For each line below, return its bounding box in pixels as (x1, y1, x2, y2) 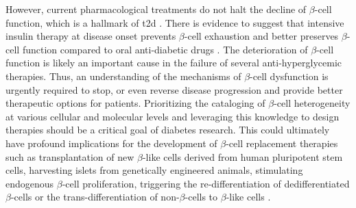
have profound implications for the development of (5, 135, 217, 150)
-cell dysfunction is (250, 68, 329, 83)
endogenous (5, 176, 54, 190)
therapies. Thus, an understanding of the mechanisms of (5, 68, 241, 83)
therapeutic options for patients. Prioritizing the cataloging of (5, 96, 265, 110)
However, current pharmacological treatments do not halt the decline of (5, 2, 307, 16)
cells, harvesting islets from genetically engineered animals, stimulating (5, 163, 303, 177)
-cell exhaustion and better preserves (184, 29, 339, 43)
